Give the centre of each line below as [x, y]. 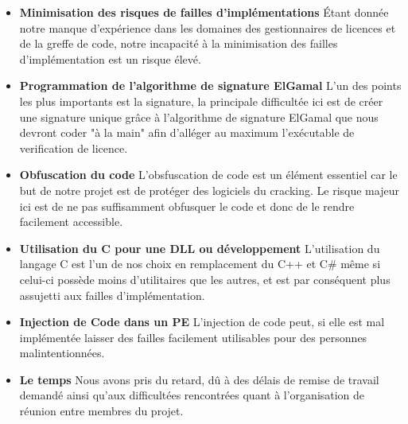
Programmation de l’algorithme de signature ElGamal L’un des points [210, 86]
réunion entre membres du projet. [101, 411]
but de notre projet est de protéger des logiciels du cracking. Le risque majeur [209, 190]
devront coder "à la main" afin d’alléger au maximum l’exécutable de [187, 132]
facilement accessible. [71, 222]
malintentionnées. [62, 353]
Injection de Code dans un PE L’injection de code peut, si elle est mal [202, 322]
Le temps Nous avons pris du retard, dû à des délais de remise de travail [199, 379]
